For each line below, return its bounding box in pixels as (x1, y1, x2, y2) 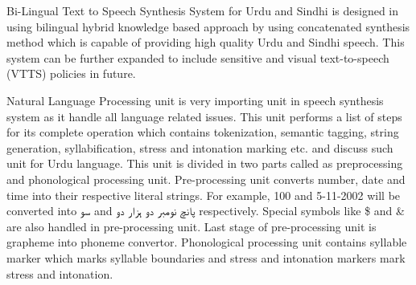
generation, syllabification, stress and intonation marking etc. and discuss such (6, 139, 393, 156)
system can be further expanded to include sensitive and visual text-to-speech (6, 49, 389, 66)
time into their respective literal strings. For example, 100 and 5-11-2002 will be (6, 186, 401, 203)
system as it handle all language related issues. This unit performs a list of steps (6, 108, 402, 124)
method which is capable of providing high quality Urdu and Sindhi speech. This (6, 34, 405, 51)
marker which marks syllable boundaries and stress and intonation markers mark (6, 249, 406, 266)
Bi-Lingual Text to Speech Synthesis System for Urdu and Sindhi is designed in (6, 2, 399, 18)
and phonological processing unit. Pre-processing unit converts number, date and (6, 170, 406, 187)
